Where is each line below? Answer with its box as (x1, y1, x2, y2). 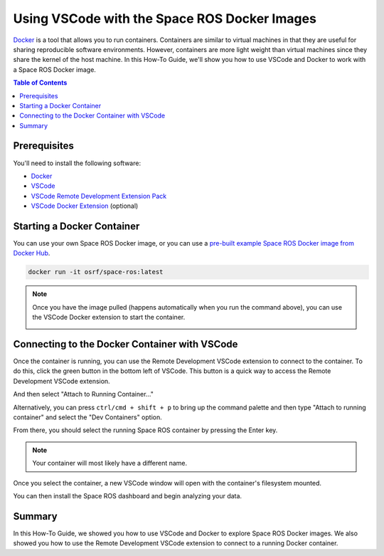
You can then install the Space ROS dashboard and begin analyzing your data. (13, 492, 242, 500)
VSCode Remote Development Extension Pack (31, 192, 167, 200)
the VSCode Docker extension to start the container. (32, 313, 186, 322)
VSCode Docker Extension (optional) (31, 201, 139, 210)
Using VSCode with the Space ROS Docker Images (13, 11, 316, 26)
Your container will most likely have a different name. (32, 459, 188, 468)
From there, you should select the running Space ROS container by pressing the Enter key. (13, 426, 278, 434)
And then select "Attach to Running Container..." (13, 390, 154, 399)
